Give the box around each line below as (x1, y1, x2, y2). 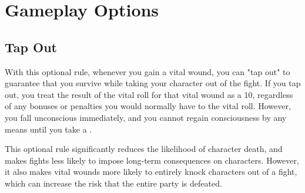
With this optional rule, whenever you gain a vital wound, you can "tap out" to (5, 65, 290, 77)
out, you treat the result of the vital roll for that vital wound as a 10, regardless (5, 88, 293, 100)
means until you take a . (5, 123, 92, 135)
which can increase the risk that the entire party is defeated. (5, 177, 222, 189)
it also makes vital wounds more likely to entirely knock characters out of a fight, (5, 165, 297, 178)
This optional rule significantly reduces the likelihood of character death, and (5, 143, 283, 155)
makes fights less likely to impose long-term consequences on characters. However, (5, 154, 299, 166)
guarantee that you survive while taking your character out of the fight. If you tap (5, 77, 301, 89)
